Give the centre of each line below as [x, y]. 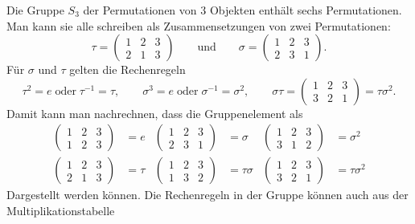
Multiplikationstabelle [61, 211]
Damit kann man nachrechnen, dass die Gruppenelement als [155, 113]
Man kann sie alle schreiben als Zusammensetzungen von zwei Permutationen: [199, 25]
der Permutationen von [140, 10]
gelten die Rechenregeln [127, 69]
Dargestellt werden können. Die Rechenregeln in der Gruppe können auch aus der [207, 195]
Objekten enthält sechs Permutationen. [306, 10]
